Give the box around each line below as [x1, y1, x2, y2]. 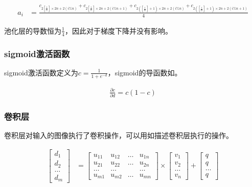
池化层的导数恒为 [4, 25, 61, 36]
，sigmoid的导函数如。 [107, 67, 182, 77]
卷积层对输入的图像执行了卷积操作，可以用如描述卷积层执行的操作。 [4, 130, 233, 141]
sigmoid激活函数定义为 [4, 67, 78, 77]
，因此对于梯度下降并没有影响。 [64, 25, 172, 36]
